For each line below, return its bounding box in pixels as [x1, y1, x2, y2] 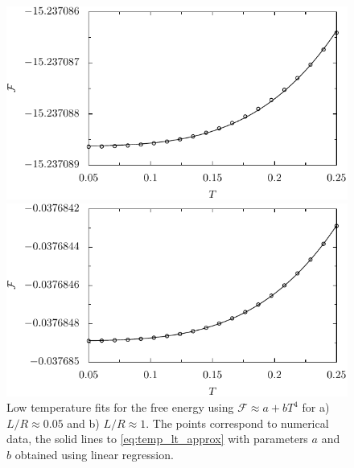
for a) [302, 399, 330, 416]
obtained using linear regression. [14, 446, 174, 463]
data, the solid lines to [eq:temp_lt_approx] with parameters [6, 430, 308, 447]
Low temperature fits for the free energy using [6, 399, 234, 416]
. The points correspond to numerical [146, 414, 329, 431]
